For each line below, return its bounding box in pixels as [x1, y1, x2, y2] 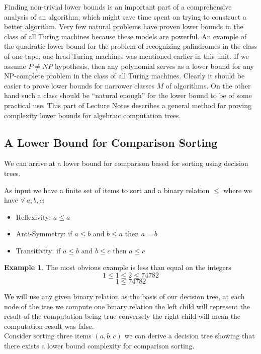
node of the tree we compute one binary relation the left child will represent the [4, 301, 250, 311]
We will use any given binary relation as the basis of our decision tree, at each [4, 291, 245, 302]
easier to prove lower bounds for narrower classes [4, 80, 154, 91]
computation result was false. [4, 320, 94, 331]
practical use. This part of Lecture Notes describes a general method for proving [4, 100, 251, 110]
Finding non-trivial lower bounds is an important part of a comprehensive [4, 2, 232, 12]
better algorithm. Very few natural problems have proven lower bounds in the [4, 21, 243, 32]
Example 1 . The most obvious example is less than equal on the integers [4, 262, 231, 273]
